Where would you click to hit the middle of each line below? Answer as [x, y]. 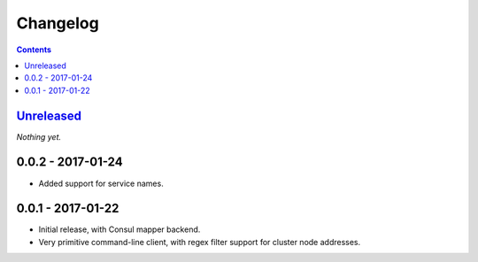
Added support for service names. [101, 183]
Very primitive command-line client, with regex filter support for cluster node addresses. [200, 242]
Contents [34, 50]
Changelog [58, 23]
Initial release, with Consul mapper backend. [119, 229]
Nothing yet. [39, 136]
